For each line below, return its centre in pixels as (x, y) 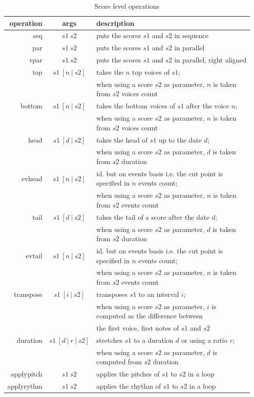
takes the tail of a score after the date (153, 217)
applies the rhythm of (129, 386)
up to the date (180, 139)
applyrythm (25, 386)
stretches (109, 340)
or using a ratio (204, 340)
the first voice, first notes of (138, 328)
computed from (119, 362)
